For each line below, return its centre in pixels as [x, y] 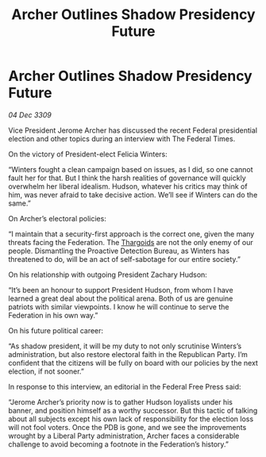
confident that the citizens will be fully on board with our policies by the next [133, 363]
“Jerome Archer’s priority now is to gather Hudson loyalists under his [120, 401]
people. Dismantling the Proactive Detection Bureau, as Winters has [119, 251]
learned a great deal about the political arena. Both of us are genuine [121, 298]
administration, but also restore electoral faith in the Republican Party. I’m [128, 354]
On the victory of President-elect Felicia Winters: [88, 154]
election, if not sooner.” [46, 371]
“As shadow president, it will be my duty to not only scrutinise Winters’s [125, 346]
